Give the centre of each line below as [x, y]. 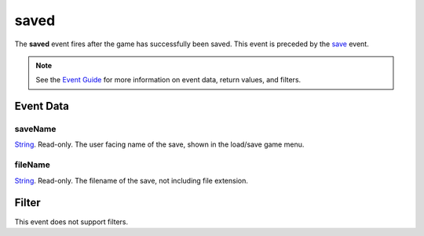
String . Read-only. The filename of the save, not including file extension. [132, 180]
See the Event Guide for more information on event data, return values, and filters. [168, 80]
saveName [35, 129]
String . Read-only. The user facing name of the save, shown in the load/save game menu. [159, 144]
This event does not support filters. [71, 221]
